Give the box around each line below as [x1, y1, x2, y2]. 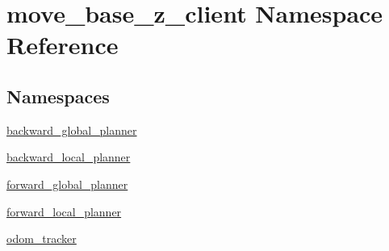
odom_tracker [6, 230, 77, 247]
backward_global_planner [6, 121, 137, 138]
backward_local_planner [6, 149, 131, 165]
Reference [6, 28, 119, 61]
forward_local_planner [6, 203, 122, 220]
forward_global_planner [6, 175, 128, 192]
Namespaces [6, 83, 110, 108]
